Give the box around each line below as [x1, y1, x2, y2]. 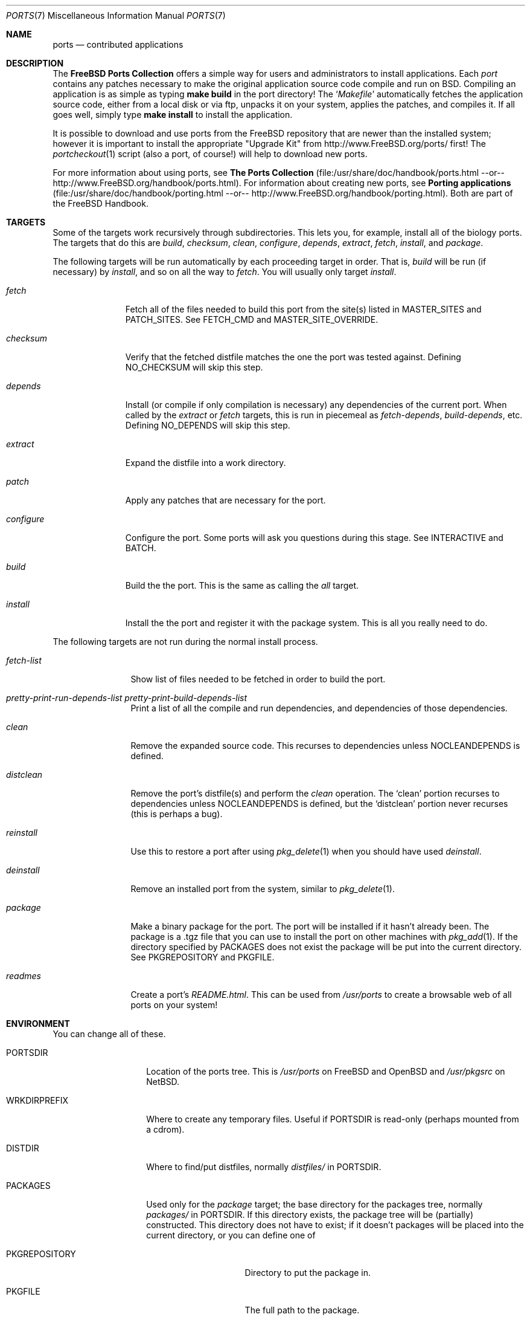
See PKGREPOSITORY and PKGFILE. [130, 952, 275, 962]
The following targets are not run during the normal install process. [53, 636, 318, 647]
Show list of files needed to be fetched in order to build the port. [130, 674, 386, 684]
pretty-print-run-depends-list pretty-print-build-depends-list [6, 693, 247, 703]
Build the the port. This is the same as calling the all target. [125, 580, 359, 590]
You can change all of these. [53, 1029, 166, 1039]
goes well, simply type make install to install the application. [53, 109, 293, 120]
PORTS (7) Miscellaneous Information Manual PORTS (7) [6, 10, 226, 21]
